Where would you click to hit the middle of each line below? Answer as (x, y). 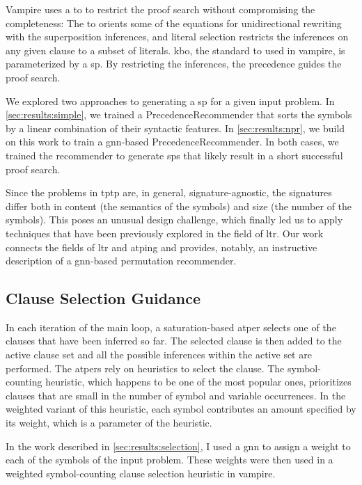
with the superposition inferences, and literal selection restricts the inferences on (177, 37)
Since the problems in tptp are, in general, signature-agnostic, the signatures (169, 192)
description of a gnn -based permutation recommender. (121, 261)
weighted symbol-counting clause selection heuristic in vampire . (141, 473)
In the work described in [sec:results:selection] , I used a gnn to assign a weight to (178, 446)
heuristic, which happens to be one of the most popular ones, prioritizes (198, 382)
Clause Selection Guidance (103, 298)
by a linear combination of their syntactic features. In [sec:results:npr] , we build (175, 128)
